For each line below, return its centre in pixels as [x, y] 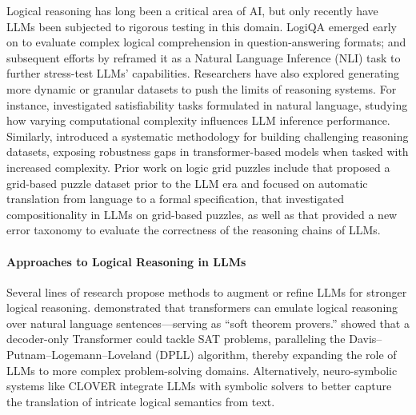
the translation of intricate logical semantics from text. [141, 401]
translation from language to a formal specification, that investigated [175, 199]
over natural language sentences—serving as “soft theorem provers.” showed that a [208, 323]
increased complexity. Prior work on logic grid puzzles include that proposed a [198, 167]
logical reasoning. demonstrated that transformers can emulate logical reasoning [202, 307]
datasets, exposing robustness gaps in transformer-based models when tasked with [208, 152]
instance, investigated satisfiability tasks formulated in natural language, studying [207, 104]
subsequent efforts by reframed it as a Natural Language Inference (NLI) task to [204, 57]
